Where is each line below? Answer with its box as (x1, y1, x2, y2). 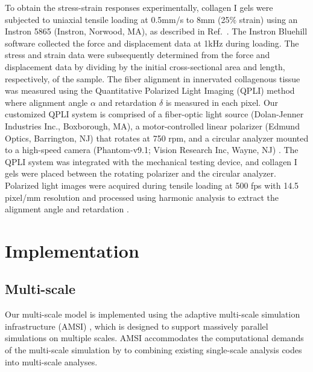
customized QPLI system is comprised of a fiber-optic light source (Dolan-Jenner (5, 108, 304, 120)
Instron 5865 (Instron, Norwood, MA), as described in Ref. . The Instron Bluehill (5, 25, 308, 38)
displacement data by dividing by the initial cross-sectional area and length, (5, 60, 285, 73)
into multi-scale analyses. (5, 355, 98, 368)
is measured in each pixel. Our (165, 96, 279, 108)
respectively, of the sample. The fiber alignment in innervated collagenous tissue (5, 72, 300, 85)
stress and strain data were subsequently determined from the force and (5, 48, 270, 61)
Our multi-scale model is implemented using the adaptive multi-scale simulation (5, 308, 300, 321)
